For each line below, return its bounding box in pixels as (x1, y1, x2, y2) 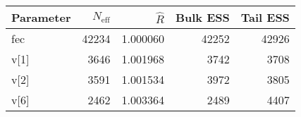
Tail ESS (240, 9, 290, 25)
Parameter (11, 9, 71, 25)
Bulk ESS (175, 9, 230, 25)
